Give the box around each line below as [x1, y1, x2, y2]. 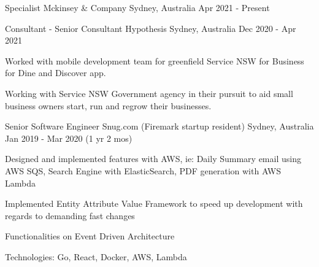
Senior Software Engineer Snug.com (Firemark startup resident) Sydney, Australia [5, 120, 314, 133]
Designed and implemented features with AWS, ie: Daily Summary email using [5, 152, 301, 165]
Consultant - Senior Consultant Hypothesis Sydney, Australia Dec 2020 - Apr [5, 21, 296, 34]
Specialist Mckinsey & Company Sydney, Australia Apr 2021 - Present [5, 1, 270, 14]
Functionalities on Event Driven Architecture [5, 230, 175, 242]
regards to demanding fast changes [5, 209, 135, 222]
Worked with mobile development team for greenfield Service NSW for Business [5, 54, 304, 67]
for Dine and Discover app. [5, 66, 106, 79]
